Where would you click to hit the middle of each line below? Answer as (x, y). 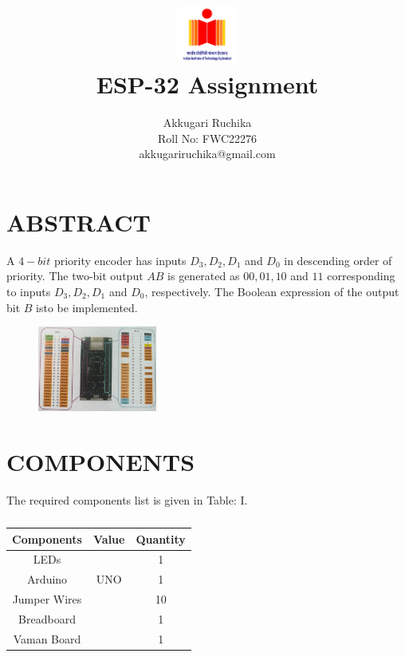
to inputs (29, 292)
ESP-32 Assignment (207, 84)
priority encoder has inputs (120, 260)
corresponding (361, 276)
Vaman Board (47, 638)
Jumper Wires (47, 599)
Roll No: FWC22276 (207, 138)
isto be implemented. (87, 307)
